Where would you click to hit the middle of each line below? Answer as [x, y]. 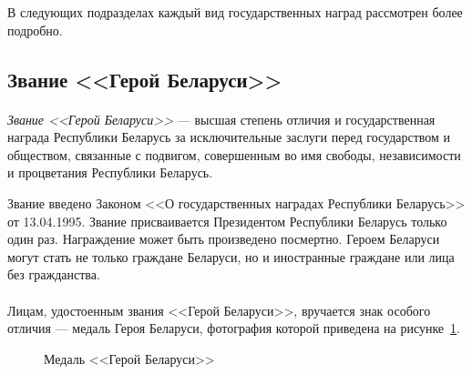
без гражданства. [54, 274]
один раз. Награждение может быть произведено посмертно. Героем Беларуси [224, 239]
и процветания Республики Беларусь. [110, 172]
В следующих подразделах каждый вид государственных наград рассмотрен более [235, 12]
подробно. [35, 30]
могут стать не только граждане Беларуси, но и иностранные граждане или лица [231, 256]
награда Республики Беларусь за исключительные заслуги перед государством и [229, 137]
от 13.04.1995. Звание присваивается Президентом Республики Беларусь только [227, 221]
